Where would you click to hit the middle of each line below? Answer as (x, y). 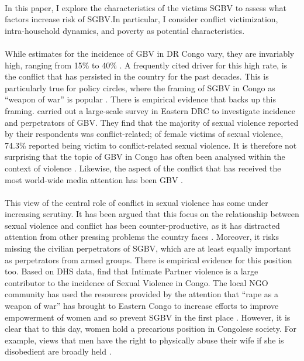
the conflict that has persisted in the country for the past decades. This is (137, 76)
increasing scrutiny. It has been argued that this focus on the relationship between (152, 214)
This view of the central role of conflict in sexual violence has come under (137, 202)
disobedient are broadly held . (58, 351)
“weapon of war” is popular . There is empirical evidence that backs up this (141, 99)
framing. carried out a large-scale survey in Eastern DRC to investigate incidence (150, 110)
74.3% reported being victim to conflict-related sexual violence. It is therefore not (151, 145)
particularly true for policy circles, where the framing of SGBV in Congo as (140, 87)
